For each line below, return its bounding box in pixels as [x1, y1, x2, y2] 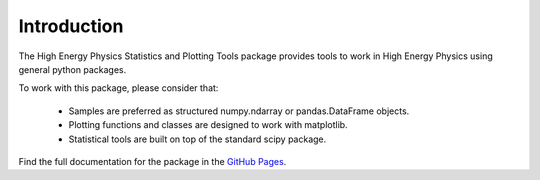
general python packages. [18, 63, 127, 75]
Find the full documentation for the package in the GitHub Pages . [18, 155, 287, 167]
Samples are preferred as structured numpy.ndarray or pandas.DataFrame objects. [68, 105, 410, 117]
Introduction [18, 15, 124, 37]
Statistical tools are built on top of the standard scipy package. [68, 133, 327, 145]
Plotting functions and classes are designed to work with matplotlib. [68, 119, 349, 131]
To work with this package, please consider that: [18, 82, 219, 94]
